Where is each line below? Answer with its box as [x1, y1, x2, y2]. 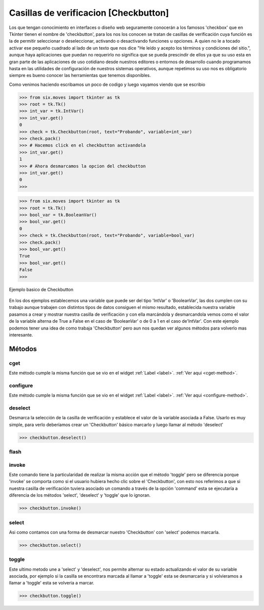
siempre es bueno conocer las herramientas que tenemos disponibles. [9, 73, 151, 78]
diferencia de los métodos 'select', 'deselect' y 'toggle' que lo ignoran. [9, 492, 151, 498]
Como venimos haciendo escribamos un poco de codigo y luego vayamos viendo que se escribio [9, 81, 205, 87]
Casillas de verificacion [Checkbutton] [9, 7, 169, 18]
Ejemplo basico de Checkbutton [9, 286, 73, 292]
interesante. [9, 331, 33, 338]
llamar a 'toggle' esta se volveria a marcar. [9, 580, 95, 586]
